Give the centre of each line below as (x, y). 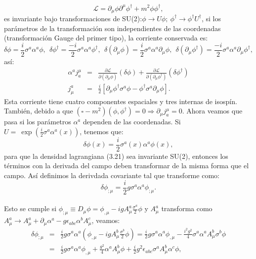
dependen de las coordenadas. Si (132, 122)
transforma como (187, 208)
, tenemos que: (102, 131)
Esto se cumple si (30, 208)
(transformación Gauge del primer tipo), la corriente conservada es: (106, 38)
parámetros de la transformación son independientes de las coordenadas (112, 28)
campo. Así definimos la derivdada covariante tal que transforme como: (112, 175)
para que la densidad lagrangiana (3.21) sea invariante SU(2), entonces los (116, 156)
